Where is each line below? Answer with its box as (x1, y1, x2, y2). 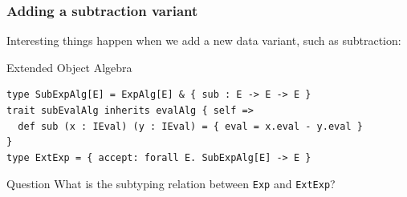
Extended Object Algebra (6, 58, 132, 75)
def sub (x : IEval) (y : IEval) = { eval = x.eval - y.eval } (18, 120, 363, 132)
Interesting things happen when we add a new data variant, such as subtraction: (6, 32, 401, 49)
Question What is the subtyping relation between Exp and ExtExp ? (6, 175, 336, 192)
